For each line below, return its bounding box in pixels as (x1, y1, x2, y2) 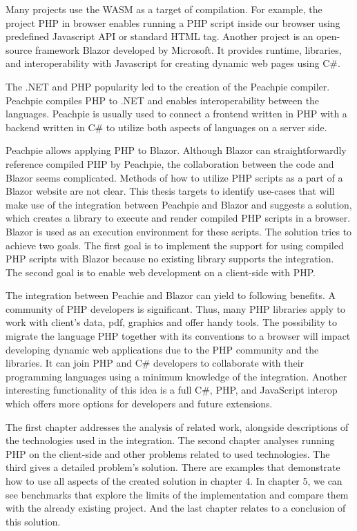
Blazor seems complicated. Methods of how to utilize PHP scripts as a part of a (6, 170, 343, 184)
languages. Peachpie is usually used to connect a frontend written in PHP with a (6, 106, 347, 121)
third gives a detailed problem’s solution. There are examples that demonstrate (6, 460, 340, 474)
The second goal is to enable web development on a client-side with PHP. (6, 264, 316, 279)
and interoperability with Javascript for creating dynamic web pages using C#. (6, 56, 340, 70)
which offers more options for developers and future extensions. (6, 396, 273, 411)
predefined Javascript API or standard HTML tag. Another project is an (6, 29, 313, 44)
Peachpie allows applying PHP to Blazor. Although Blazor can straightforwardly (6, 143, 347, 157)
